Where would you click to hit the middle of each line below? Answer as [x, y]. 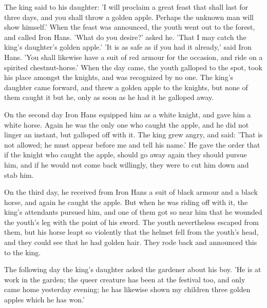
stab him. [19, 174]
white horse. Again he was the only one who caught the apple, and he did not [127, 124]
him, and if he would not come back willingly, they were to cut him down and [127, 164]
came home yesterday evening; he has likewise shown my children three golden [127, 289]
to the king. [23, 252]
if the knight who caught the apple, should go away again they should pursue [126, 155]
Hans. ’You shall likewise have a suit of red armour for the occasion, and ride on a [133, 57]
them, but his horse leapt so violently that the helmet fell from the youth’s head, [131, 232]
